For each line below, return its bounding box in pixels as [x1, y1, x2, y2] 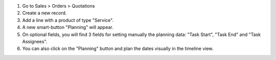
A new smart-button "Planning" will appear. [22, 24, 113, 31]
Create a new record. [22, 10, 67, 16]
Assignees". [22, 38, 48, 44]
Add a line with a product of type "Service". [22, 17, 114, 23]
